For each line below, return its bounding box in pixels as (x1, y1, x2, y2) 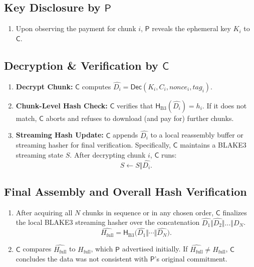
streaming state (16, 149, 64, 160)
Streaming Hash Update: (16, 129, 104, 140)
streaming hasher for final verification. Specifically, (16, 140, 171, 150)
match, (16, 112, 37, 123)
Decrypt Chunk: (16, 81, 73, 91)
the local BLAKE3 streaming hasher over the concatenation (16, 217, 200, 227)
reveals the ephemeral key (152, 23, 231, 34)
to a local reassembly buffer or (150, 129, 243, 140)
